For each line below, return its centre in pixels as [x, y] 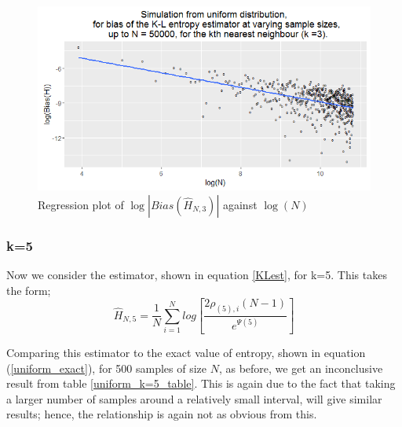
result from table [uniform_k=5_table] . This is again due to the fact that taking [201, 383]
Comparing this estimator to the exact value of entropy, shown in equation [186, 352]
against [240, 204]
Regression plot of [81, 204]
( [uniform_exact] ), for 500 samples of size [107, 368]
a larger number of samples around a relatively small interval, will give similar [194, 398]
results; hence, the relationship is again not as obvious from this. [162, 414]
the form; [29, 290]
